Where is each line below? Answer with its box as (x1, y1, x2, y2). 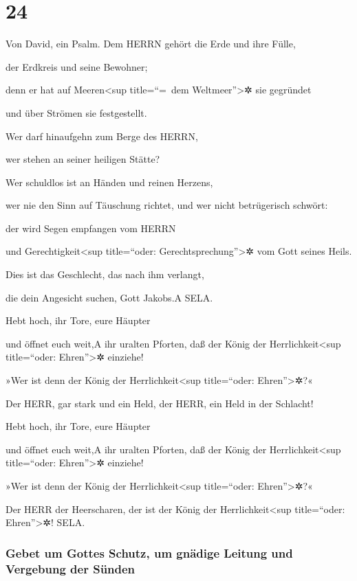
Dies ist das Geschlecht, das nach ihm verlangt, (6, 267, 204, 282)
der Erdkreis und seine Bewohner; (6, 59, 148, 73)
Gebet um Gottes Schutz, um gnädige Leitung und (6, 544, 293, 561)
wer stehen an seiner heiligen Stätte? (6, 152, 160, 166)
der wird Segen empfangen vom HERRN (6, 220, 176, 235)
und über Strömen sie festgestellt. (6, 105, 147, 119)
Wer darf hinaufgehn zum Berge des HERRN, (6, 128, 198, 143)
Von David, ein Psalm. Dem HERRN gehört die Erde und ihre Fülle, (6, 36, 296, 51)
